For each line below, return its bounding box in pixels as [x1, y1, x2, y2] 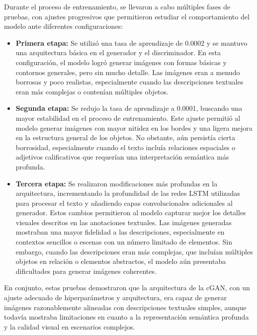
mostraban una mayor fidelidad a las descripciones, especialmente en [15, 227, 225, 237]
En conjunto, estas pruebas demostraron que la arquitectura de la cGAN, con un [4, 282, 250, 293]
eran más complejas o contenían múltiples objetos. [15, 86, 169, 96]
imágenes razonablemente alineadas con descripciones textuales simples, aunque [4, 302, 247, 312]
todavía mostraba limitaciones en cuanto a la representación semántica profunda [4, 312, 249, 322]
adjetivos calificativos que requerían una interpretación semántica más [15, 152, 229, 162]
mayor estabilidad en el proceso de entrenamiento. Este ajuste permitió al [15, 112, 241, 123]
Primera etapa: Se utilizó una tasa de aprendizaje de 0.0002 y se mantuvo [15, 37, 248, 48]
